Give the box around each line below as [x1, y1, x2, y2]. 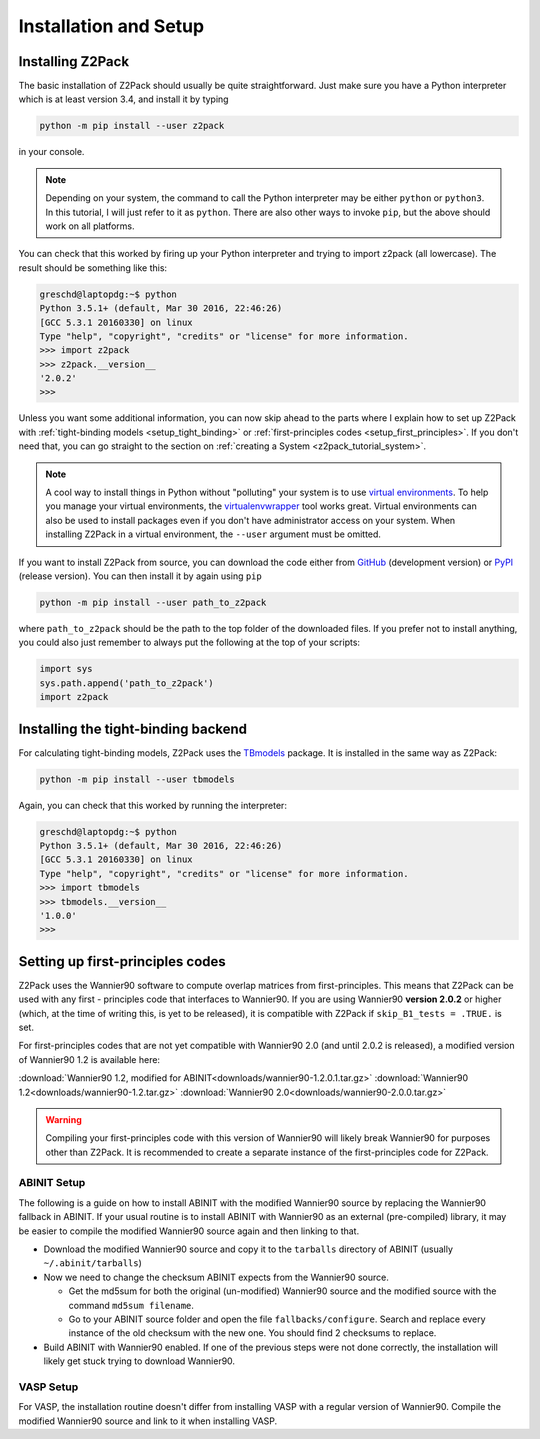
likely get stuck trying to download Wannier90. [43, 1355, 235, 1367]
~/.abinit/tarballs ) [43, 1257, 142, 1269]
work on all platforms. [45, 220, 135, 232]
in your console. [18, 146, 85, 158]
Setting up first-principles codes [18, 953, 227, 970]
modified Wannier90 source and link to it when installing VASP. [18, 1415, 278, 1427]
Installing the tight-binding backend [18, 720, 248, 737]
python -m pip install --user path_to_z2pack [39, 596, 267, 608]
